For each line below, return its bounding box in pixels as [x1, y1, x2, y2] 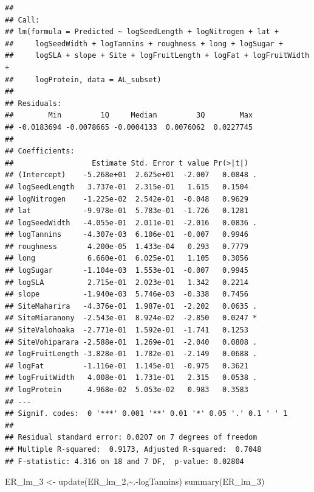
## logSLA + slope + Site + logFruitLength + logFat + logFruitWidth [5, 51, 310, 60]
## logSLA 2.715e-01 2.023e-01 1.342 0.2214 [5, 278, 248, 287]
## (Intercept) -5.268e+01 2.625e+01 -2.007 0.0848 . [5, 170, 258, 180]
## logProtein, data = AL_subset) [5, 75, 162, 84]
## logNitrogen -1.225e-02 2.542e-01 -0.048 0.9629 [5, 194, 248, 203]
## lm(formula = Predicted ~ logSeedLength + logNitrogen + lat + [5, 27, 279, 37]
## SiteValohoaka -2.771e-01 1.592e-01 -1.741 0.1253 [5, 326, 248, 335]
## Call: [5, 15, 40, 24]
